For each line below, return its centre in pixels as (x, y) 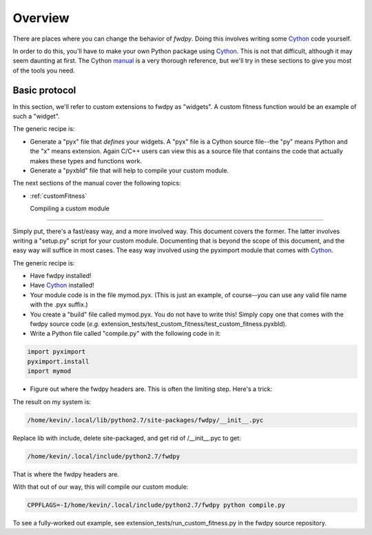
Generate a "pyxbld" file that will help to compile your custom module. (130, 170)
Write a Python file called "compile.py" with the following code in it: (125, 334)
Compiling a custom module (70, 209)
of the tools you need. (44, 70)
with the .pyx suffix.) (59, 305)
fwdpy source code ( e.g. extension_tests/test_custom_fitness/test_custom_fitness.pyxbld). (158, 324)
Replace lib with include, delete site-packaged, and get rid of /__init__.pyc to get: (127, 438)
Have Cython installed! (62, 285)
